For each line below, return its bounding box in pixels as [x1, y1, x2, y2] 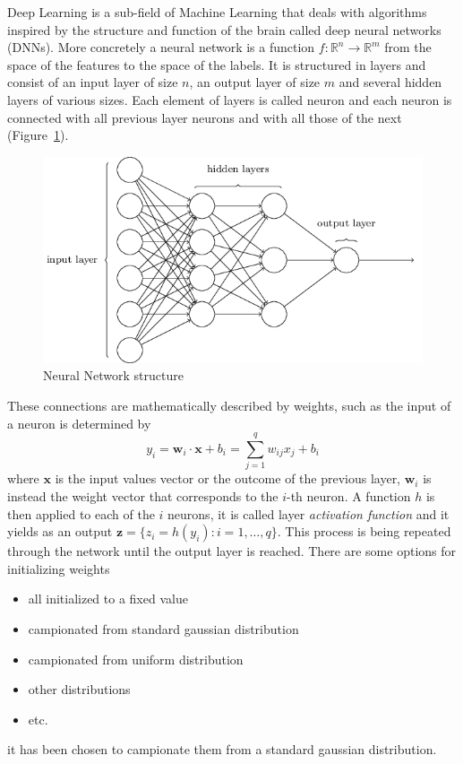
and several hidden [339, 73, 442, 91]
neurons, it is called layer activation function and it [167, 504, 450, 523]
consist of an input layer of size [7, 73, 178, 91]
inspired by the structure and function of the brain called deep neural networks [7, 20, 442, 39]
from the [384, 38, 432, 56]
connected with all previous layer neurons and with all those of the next [7, 108, 402, 126]
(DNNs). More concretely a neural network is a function [7, 38, 315, 56]
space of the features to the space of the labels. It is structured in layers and [7, 55, 426, 74]
